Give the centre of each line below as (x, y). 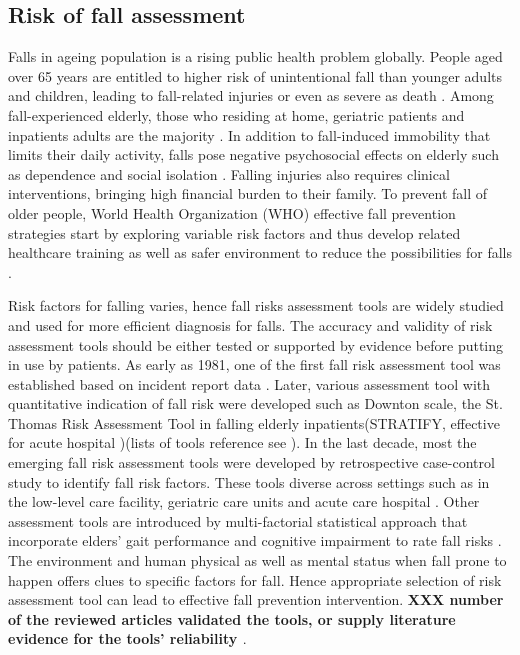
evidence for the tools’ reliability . (127, 638)
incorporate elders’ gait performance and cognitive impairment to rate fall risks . (255, 540)
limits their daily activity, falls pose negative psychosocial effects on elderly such (253, 154)
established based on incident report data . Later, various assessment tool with (249, 383)
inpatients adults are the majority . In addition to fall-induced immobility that (249, 134)
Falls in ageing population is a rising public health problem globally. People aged (255, 56)
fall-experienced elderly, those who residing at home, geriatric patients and (236, 114)
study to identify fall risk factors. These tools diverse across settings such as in (249, 481)
